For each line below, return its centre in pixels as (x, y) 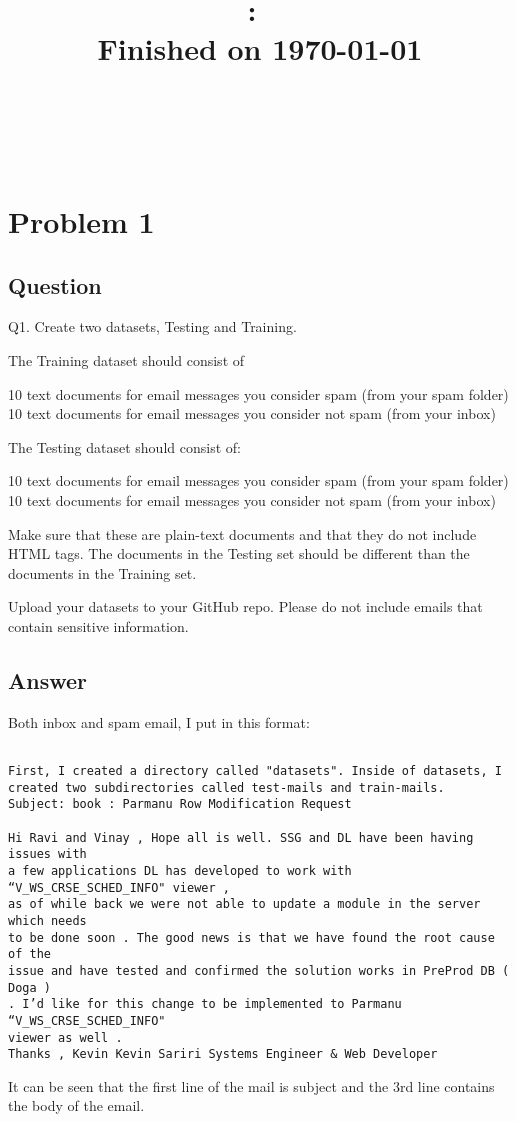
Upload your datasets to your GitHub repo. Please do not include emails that (245, 606)
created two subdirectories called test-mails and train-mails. (226, 787)
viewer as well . (65, 1037)
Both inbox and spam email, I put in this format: (159, 721)
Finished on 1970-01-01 (260, 48)
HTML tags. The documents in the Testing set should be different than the (239, 553)
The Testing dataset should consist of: (124, 446)
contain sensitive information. (98, 626)
